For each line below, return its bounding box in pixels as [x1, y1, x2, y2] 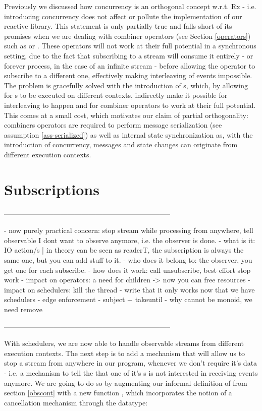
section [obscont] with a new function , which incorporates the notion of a [4, 387, 232, 398]
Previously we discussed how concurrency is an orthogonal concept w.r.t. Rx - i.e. [4, 1, 256, 11]
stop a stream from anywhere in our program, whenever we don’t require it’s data [4, 358, 257, 368]
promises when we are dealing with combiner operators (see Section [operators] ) [4, 30, 251, 41]
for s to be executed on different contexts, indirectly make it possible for [4, 90, 228, 100]
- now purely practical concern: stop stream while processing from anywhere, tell [4, 225, 253, 236]
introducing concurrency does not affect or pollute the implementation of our [4, 11, 242, 21]
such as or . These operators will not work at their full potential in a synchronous [4, 40, 256, 51]
